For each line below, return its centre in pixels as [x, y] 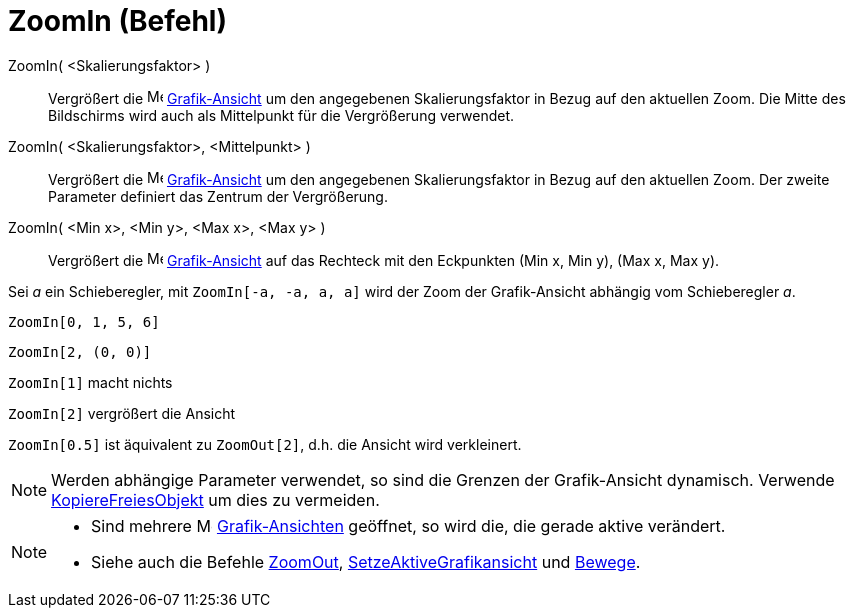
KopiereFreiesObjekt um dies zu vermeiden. [215, 499]
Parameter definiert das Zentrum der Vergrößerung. [218, 196]
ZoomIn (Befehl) [117, 21]
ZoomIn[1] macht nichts [90, 382]
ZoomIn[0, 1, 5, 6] [84, 321]
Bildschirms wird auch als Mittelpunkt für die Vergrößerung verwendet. [281, 115]
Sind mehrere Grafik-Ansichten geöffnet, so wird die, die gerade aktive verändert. [408, 525]
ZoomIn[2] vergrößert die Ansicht [122, 413]
